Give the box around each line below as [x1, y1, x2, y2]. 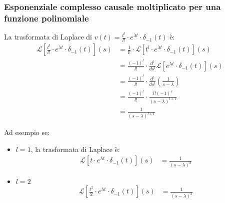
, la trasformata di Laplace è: [30, 143, 120, 154]
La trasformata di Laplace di [4, 31, 92, 42]
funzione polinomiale [4, 11, 89, 24]
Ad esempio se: [4, 127, 50, 137]
